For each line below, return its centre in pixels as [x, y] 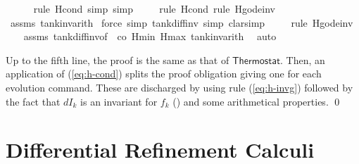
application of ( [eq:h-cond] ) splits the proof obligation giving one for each [164, 74]
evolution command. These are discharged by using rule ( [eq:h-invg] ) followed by [179, 87]
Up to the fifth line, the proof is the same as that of [118, 59]
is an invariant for [119, 101]
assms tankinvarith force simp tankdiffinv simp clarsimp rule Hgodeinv [182, 22]
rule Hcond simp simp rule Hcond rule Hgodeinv [154, 8]
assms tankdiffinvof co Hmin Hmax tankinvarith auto [150, 36]
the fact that [33, 101]
